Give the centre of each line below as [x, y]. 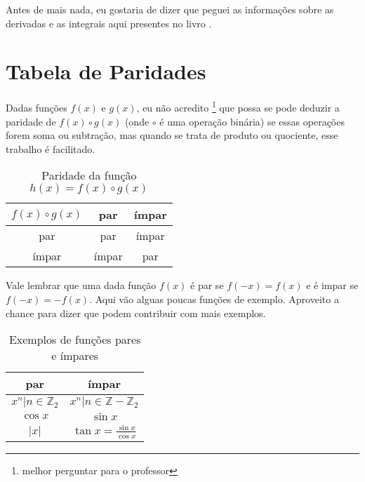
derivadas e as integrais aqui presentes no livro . [109, 23]
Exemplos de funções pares [75, 340]
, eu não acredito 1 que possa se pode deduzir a [238, 106]
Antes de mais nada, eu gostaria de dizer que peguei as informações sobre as [170, 9]
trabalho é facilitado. [51, 148]
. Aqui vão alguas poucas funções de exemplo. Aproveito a [214, 299]
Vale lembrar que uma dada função [81, 285]
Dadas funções [36, 107]
